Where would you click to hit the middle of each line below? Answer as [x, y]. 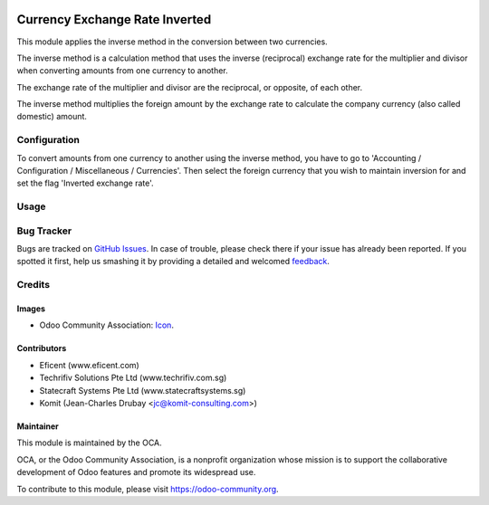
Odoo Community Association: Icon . [106, 325]
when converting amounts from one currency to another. [122, 71]
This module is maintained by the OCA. [89, 443]
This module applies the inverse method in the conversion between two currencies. [172, 42]
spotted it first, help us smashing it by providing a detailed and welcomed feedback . [173, 262]
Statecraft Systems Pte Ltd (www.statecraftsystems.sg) [143, 390]
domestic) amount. [52, 117]
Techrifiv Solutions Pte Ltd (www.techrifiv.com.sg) [133, 378]
